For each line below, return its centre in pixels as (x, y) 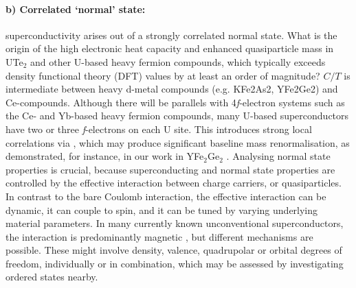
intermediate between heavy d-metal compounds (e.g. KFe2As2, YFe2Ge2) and (172, 89)
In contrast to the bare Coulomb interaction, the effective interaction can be (166, 196)
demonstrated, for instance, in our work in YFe (105, 156)
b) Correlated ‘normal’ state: (76, 9)
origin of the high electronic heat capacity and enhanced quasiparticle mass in (170, 48)
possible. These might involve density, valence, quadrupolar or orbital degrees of (174, 250)
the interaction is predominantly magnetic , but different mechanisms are (159, 236)
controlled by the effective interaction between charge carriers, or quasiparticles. (174, 183)
